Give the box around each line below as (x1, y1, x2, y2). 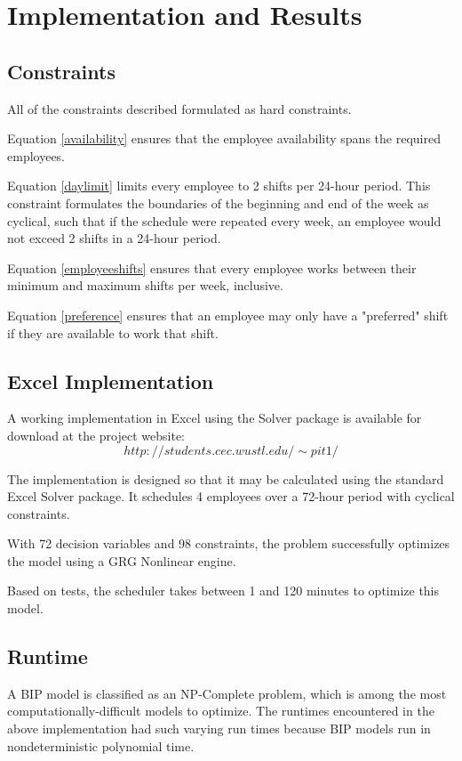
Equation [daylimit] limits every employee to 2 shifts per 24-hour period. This (7, 176, 431, 195)
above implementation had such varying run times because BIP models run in (7, 719, 431, 738)
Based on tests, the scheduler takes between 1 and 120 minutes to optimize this (7, 581, 440, 600)
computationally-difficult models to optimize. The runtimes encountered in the (7, 701, 434, 720)
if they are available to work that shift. (7, 323, 219, 342)
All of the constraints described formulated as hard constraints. (7, 99, 352, 117)
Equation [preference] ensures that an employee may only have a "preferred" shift (7, 305, 449, 324)
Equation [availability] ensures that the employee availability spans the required (7, 129, 441, 148)
